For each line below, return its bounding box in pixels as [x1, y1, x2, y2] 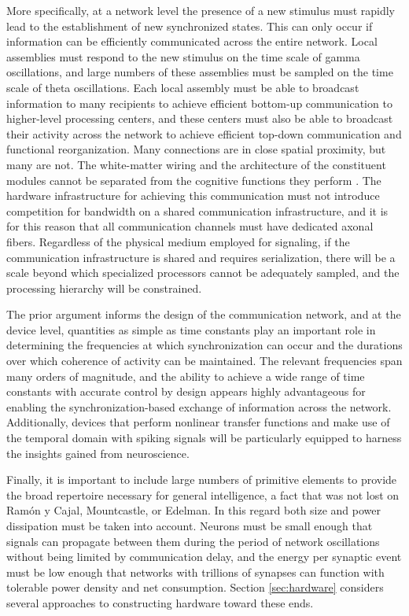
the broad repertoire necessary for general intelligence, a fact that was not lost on [6, 486, 400, 503]
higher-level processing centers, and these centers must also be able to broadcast [6, 110, 393, 127]
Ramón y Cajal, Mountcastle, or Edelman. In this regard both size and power [6, 502, 381, 518]
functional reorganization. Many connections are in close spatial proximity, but [6, 141, 386, 157]
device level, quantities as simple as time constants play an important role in [6, 321, 376, 338]
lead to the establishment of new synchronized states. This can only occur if [6, 17, 373, 34]
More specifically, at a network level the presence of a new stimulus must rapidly [6, 2, 396, 18]
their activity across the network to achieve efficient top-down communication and [6, 125, 402, 142]
